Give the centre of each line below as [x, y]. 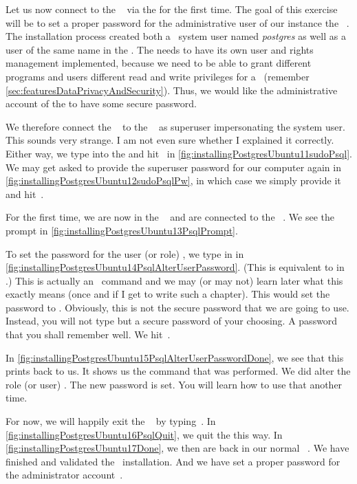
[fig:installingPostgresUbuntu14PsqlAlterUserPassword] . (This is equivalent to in [175, 267]
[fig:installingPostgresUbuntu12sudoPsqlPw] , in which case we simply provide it [173, 180]
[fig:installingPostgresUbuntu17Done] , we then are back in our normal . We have [177, 448]
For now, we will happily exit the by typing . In [111, 421]
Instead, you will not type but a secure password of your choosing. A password [172, 321]
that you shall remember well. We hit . [88, 334]
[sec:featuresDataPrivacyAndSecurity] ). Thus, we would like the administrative [172, 90]
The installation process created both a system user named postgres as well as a [176, 36]
